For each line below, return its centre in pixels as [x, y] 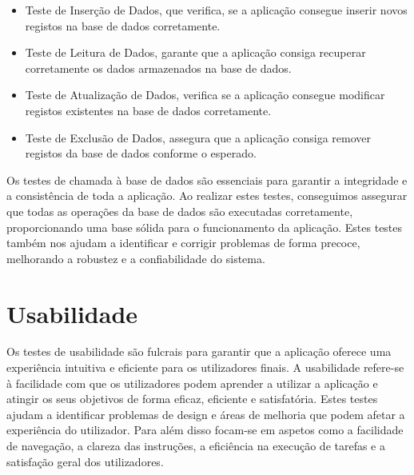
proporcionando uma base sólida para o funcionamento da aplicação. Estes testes [205, 227]
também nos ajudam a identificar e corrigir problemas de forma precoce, [183, 243]
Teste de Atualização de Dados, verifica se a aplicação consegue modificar [205, 95]
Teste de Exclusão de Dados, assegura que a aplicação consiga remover [198, 137]
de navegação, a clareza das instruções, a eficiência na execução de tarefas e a [196, 445]
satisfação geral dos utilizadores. [85, 461]
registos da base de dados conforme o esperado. [141, 153]
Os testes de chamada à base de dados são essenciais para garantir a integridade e [207, 180]
